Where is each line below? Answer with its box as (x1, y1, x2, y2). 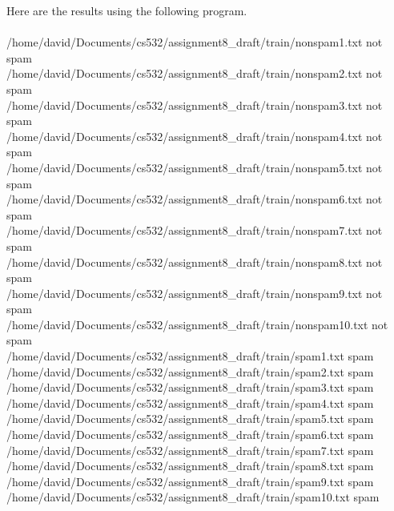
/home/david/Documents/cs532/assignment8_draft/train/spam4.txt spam (6, 394, 374, 411)
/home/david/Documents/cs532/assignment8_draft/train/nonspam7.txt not (6, 222, 383, 239)
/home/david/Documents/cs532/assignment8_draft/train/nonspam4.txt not (6, 127, 383, 144)
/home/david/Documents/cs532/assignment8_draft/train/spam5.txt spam (6, 410, 374, 427)
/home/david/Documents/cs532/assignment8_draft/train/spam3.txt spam (6, 379, 374, 396)
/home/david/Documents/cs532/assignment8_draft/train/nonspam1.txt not (6, 34, 383, 50)
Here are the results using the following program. (6, 2, 247, 18)
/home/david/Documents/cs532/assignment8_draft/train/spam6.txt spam (6, 426, 374, 443)
